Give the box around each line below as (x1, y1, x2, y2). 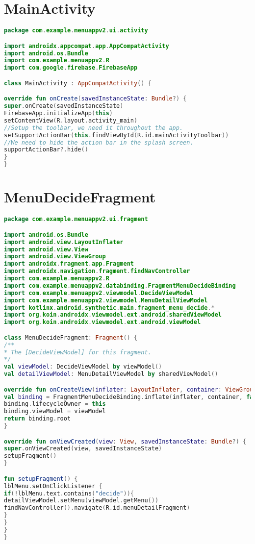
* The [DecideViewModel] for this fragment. (4, 348, 152, 356)
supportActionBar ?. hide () (4, 146, 88, 153)
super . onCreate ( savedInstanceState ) (4, 102, 124, 110)
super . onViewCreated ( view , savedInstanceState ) (4, 445, 162, 452)
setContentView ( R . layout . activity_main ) (4, 117, 138, 124)
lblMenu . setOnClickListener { (4, 482, 102, 490)
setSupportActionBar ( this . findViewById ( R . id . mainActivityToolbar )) (4, 131, 229, 139)
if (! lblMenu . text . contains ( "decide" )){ (4, 490, 134, 497)
